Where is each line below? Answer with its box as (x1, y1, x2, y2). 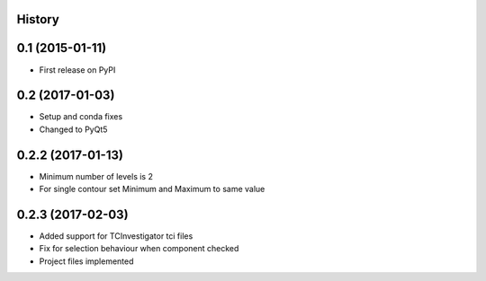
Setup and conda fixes (39, 111, 123, 122)
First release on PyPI (39, 64, 116, 75)
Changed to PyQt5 (39, 124, 108, 135)
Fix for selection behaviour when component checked (39, 243, 239, 254)
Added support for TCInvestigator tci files (39, 231, 193, 241)
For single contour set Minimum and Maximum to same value (39, 184, 265, 195)
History (16, 12, 60, 27)
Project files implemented (39, 256, 134, 267)
